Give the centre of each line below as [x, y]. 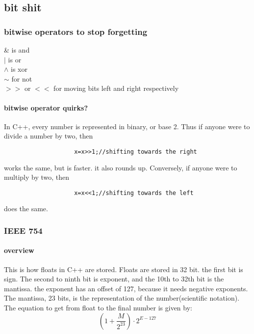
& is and [17, 50]
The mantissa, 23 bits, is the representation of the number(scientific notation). [122, 298]
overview [19, 250]
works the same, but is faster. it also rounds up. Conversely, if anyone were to [121, 167]
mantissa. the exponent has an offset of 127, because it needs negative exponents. [126, 288]
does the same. [26, 209]
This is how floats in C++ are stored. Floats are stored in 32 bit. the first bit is [124, 269]
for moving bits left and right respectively [116, 88]
